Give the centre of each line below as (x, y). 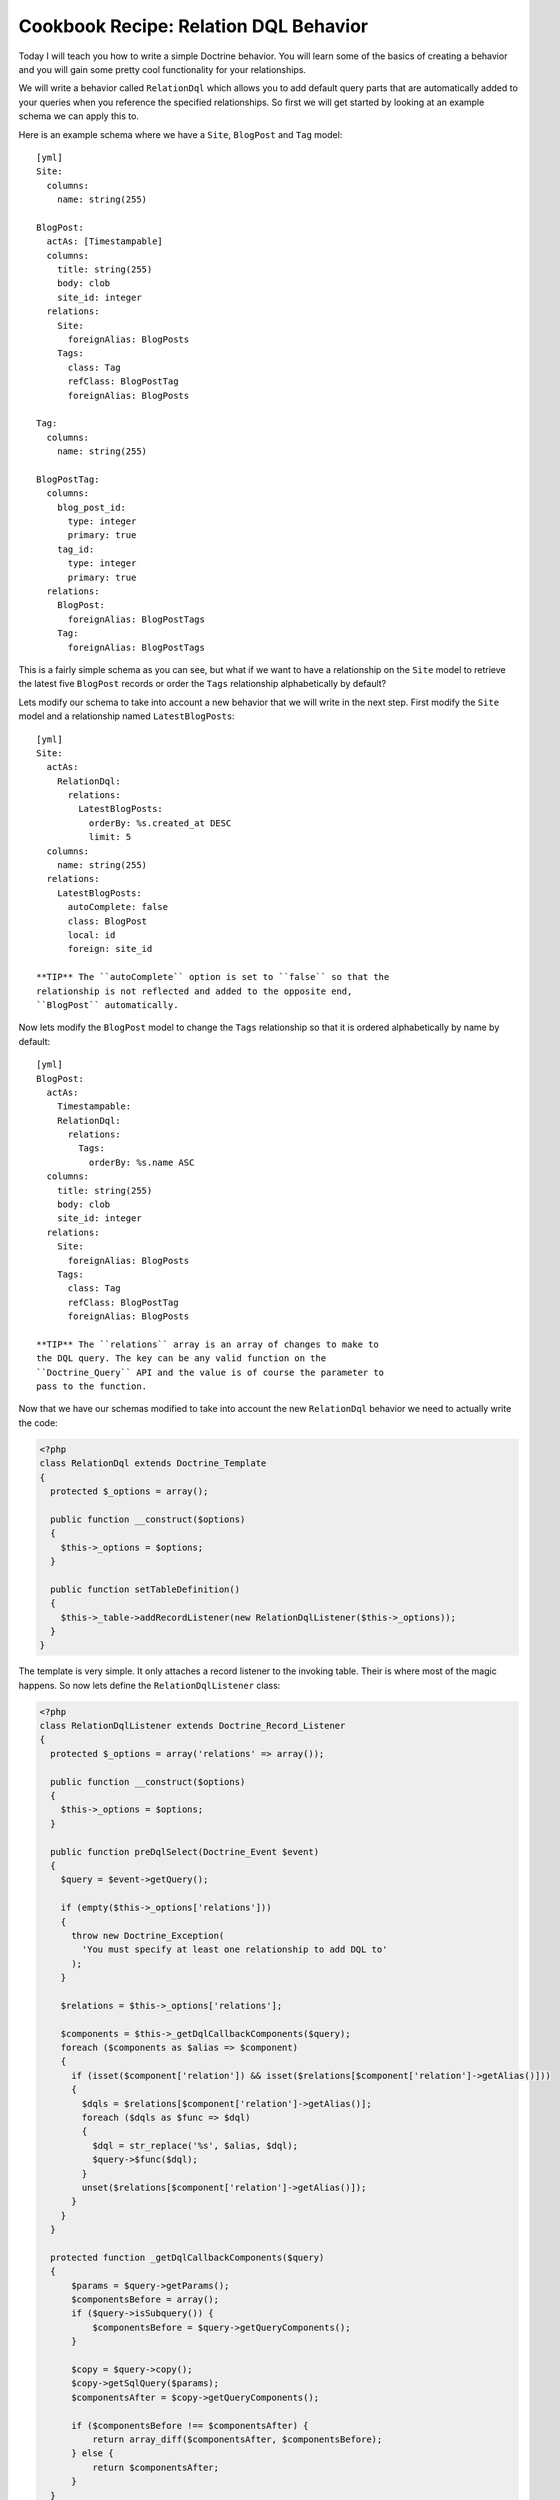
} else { (92, 2453)
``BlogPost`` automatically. (107, 1004)
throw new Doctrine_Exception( (148, 1935)
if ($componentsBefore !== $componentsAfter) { (190, 2425)
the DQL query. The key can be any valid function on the (181, 1358)
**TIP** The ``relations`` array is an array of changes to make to (207, 1344)
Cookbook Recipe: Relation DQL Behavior (193, 26)
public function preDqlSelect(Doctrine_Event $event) (185, 1851)
